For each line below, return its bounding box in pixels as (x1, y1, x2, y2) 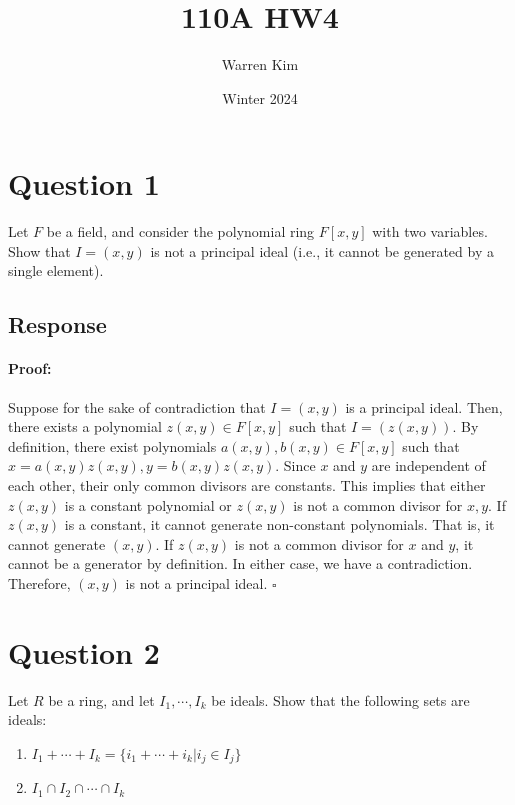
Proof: (8, 358, 52, 379)
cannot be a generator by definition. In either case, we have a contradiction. (8, 553, 473, 574)
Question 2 (8, 631, 160, 672)
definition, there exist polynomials (8, 435, 217, 456)
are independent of (371, 455, 486, 476)
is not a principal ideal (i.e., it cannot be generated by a (150, 240, 494, 261)
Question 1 (8, 163, 160, 204)
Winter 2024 (222, 87, 298, 108)
